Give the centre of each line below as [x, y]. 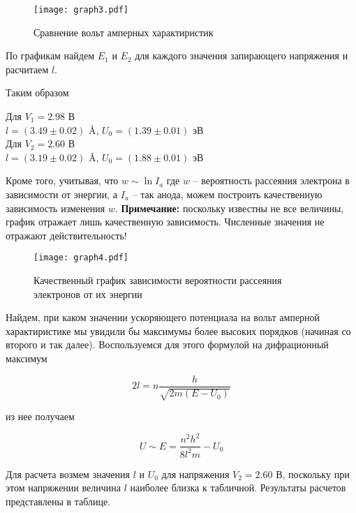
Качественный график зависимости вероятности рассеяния [158, 280]
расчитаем [27, 69]
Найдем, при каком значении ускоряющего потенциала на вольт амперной [163, 317]
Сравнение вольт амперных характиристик [124, 32]
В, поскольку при [313, 474]
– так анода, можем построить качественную [227, 194]
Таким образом [37, 92]
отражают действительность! [66, 235]
